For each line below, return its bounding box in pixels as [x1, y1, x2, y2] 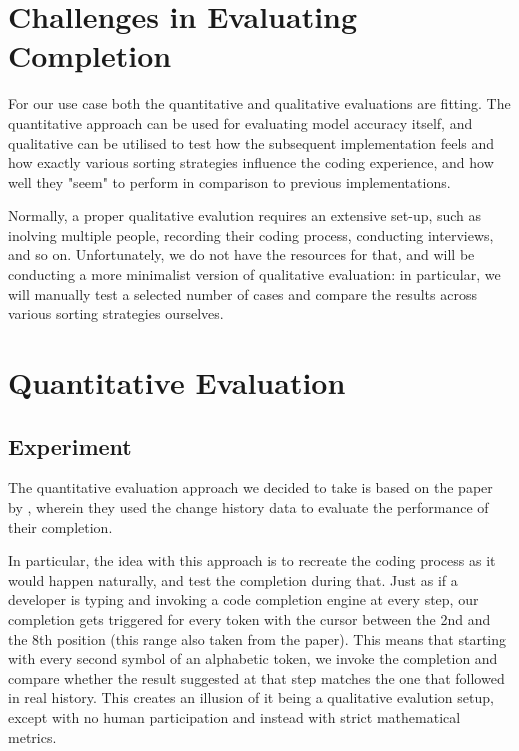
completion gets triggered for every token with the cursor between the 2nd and [8, 608, 491, 629]
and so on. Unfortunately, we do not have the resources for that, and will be [8, 244, 475, 265]
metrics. [8, 726, 57, 747]
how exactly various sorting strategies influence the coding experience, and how [8, 152, 494, 173]
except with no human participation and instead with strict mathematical [8, 706, 461, 727]
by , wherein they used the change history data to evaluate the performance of [8, 497, 489, 518]
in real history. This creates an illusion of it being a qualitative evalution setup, [8, 687, 494, 708]
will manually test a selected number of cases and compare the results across [8, 283, 477, 304]
